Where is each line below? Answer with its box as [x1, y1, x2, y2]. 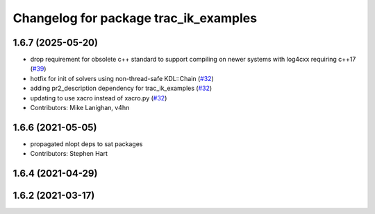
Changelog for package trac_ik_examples [12, 10, 257, 26]
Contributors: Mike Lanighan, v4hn [30, 104, 130, 112]
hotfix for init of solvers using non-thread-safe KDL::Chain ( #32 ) [30, 74, 215, 82]
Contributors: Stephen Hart [30, 150, 108, 158]
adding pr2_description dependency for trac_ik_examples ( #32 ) [30, 84, 212, 93]
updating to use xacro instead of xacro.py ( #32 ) [30, 93, 167, 102]
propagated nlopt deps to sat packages [30, 139, 143, 148]
